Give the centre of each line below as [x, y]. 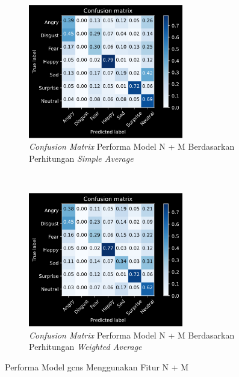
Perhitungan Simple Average [81, 158]
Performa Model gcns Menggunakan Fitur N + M [97, 366]
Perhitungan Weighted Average [85, 347]
